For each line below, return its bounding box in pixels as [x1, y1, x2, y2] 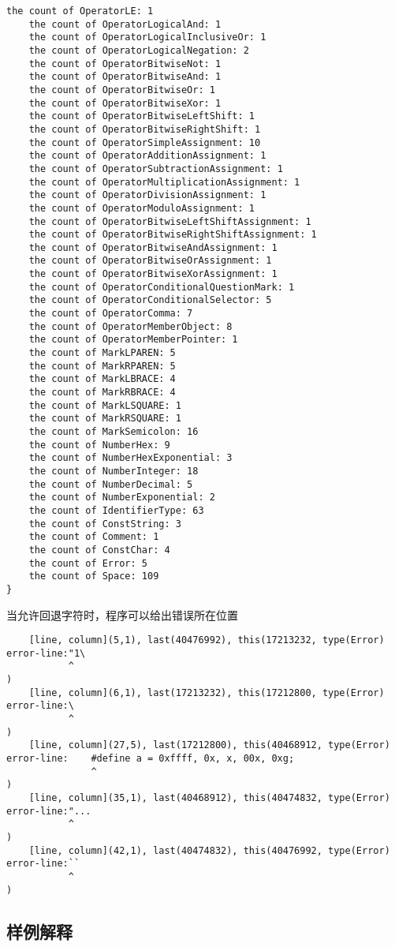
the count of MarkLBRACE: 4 [28, 373, 176, 385]
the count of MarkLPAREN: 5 [28, 347, 176, 359]
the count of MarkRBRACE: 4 [28, 387, 176, 399]
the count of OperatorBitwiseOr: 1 [28, 84, 215, 95]
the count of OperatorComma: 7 [28, 308, 193, 320]
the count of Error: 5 [28, 557, 147, 569]
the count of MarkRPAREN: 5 [28, 360, 176, 372]
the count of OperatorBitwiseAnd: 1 [28, 71, 222, 83]
